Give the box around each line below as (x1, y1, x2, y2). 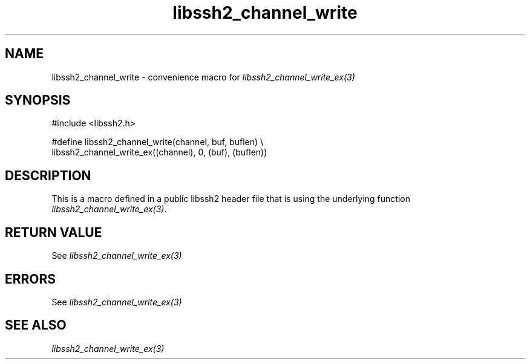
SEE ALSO (5, 317, 67, 333)
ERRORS (5, 271, 56, 287)
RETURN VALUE (5, 224, 102, 240)
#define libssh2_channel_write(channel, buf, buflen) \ (51, 137, 264, 148)
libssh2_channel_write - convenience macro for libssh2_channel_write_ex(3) (51, 71, 355, 82)
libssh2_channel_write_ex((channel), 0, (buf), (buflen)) (51, 147, 267, 158)
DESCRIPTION (5, 167, 91, 183)
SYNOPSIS (5, 93, 71, 108)
